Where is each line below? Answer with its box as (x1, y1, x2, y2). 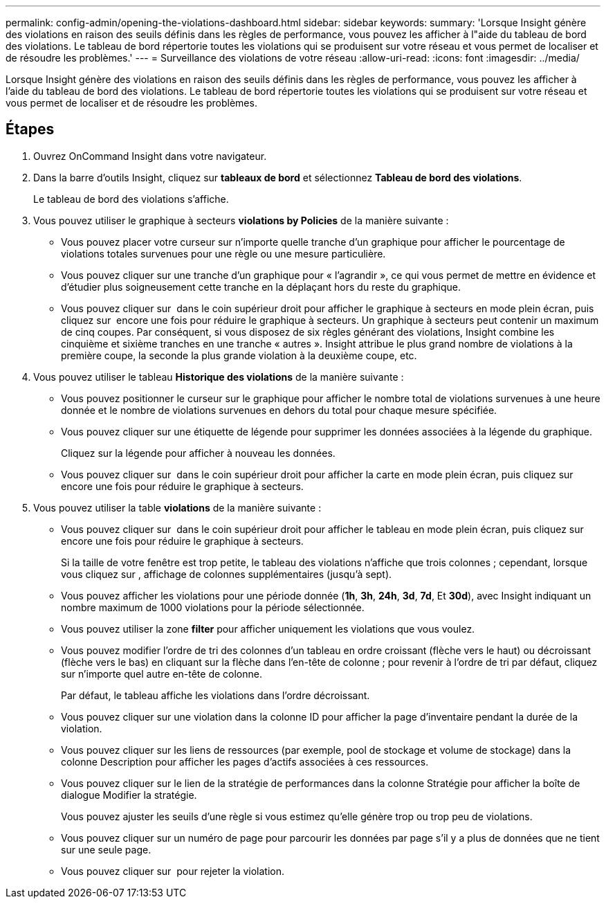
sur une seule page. (61, 843, 151, 856)
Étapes (6, 120, 55, 138)
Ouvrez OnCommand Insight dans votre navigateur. (33, 150, 267, 162)
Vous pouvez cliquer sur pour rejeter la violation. (61, 865, 285, 877)
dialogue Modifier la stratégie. (61, 788, 197, 801)
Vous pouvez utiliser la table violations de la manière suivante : (33, 501, 322, 514)
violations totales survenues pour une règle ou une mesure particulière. (61, 247, 386, 260)
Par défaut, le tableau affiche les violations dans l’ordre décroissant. (61, 689, 370, 701)
